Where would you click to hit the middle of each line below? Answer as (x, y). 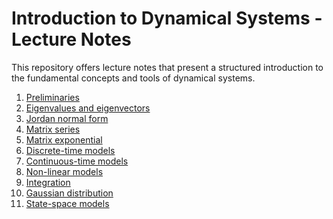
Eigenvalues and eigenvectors (88, 108)
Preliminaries (52, 97)
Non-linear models (64, 171)
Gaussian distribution (69, 193)
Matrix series (53, 129)
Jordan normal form (67, 118)
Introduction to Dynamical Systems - (167, 18)
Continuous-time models (77, 161)
